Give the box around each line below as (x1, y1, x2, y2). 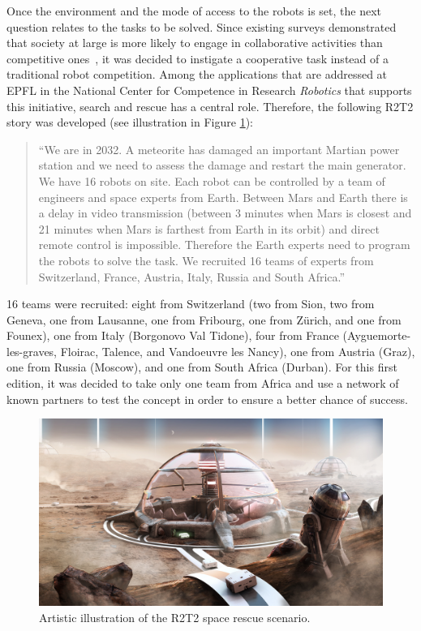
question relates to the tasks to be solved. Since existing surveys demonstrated (6, 18, 397, 35)
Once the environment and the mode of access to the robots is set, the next (6, 2, 382, 19)
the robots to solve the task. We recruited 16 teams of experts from (38, 251, 374, 268)
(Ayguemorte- (342, 327, 411, 344)
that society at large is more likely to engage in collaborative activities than (6, 34, 383, 51)
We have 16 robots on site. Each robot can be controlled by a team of (38, 172, 385, 189)
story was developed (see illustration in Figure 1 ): (6, 114, 253, 131)
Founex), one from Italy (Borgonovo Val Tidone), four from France (6, 327, 339, 344)
